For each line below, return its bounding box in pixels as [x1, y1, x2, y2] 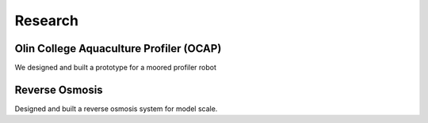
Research [14, 12, 79, 29]
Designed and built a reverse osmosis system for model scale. [14, 103, 218, 114]
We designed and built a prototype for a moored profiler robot [14, 63, 217, 73]
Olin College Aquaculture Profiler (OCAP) [14, 42, 222, 55]
